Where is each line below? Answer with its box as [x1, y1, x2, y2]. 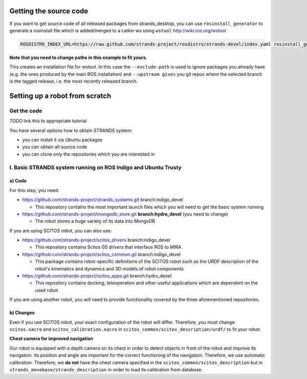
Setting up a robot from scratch [9, 91, 112, 100]
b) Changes [9, 310, 35, 316]
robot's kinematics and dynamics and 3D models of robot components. [35, 265, 185, 271]
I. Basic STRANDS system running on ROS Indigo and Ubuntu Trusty [9, 164, 182, 171]
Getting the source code [9, 7, 89, 15]
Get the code [9, 107, 42, 114]
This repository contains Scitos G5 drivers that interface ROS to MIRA [35, 244, 182, 250]
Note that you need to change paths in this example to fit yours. [9, 54, 148, 60]
